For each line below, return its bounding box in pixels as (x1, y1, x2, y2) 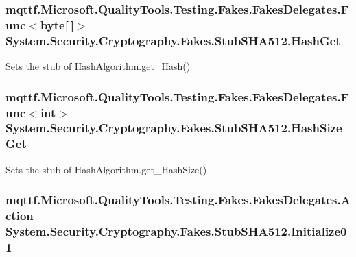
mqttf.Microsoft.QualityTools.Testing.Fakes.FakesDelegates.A (5, 191, 351, 208)
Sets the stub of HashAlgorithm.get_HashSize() (5, 162, 207, 176)
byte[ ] (40, 16, 74, 33)
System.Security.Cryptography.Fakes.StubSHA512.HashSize (5, 119, 342, 136)
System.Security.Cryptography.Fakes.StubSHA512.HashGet (5, 32, 341, 49)
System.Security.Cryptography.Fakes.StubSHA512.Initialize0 (5, 223, 347, 239)
